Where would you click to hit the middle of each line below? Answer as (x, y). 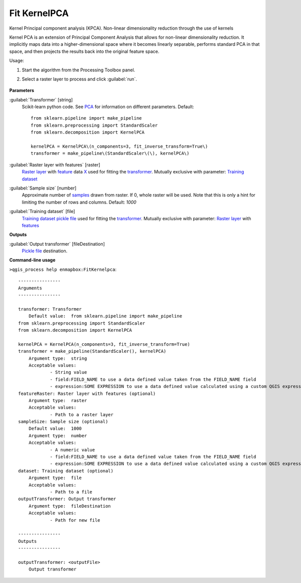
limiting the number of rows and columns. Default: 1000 (79, 202)
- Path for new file (75, 520)
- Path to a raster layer (82, 414)
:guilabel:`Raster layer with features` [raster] (55, 165)
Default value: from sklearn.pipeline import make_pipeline (105, 316)
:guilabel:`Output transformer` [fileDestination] (57, 244)
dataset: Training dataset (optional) (66, 471)
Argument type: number (58, 435)
